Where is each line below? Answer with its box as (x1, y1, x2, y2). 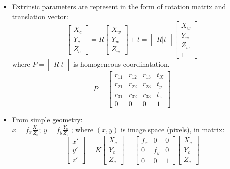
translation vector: (12, 11, 68, 21)
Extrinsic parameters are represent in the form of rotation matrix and (12, 1, 226, 11)
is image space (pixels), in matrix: (121, 124, 225, 134)
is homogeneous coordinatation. (73, 58, 170, 69)
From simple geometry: (12, 114, 83, 125)
